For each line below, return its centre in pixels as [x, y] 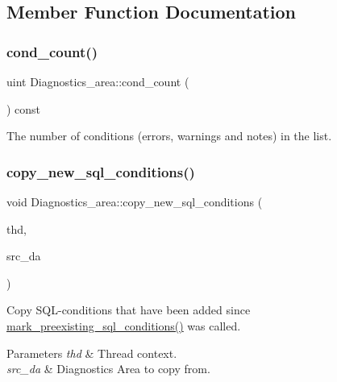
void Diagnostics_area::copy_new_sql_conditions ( [135, 201]
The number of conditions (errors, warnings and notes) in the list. [169, 136]
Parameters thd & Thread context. [92, 353]
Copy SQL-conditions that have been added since [129, 310]
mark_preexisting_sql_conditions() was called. [124, 325]
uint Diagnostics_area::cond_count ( [98, 81]
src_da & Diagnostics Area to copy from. [108, 369]
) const [24, 108]
